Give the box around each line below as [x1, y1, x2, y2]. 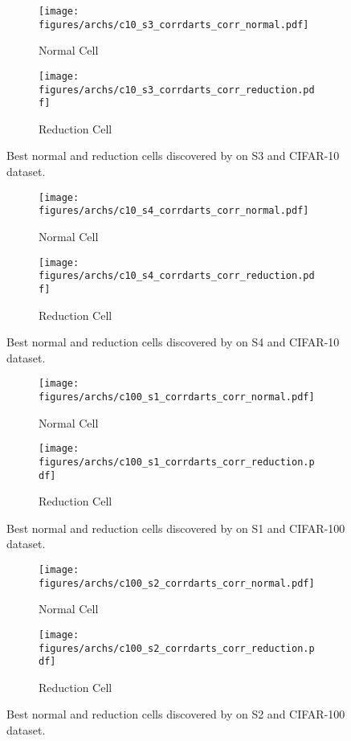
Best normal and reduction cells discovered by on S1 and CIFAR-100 [6, 519, 345, 536]
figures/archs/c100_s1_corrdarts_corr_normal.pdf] [39, 391, 315, 403]
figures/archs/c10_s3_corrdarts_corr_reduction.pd [39, 84, 315, 96]
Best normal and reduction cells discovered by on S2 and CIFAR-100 [6, 706, 345, 723]
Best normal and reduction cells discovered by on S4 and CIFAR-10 [6, 334, 340, 350]
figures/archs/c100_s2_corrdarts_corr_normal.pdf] [39, 577, 315, 589]
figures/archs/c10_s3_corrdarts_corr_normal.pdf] [39, 18, 309, 31]
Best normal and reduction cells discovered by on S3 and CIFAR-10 [6, 147, 340, 164]
